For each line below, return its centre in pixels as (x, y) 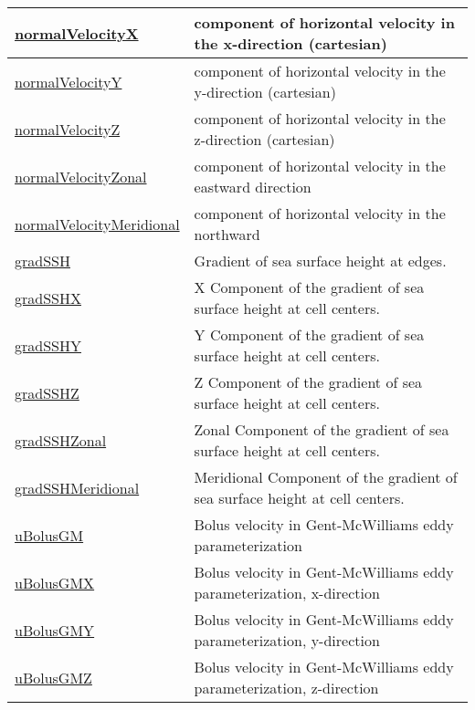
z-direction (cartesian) (264, 139)
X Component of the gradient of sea (309, 287)
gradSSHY (48, 345)
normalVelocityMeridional (97, 224)
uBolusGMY (55, 630)
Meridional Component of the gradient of (326, 477)
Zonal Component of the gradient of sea (322, 429)
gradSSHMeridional (77, 487)
